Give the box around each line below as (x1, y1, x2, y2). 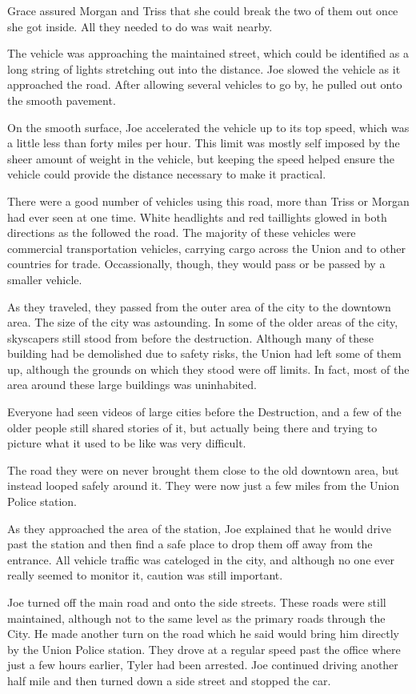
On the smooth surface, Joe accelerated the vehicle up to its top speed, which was (7, 118, 410, 135)
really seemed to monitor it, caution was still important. (7, 567, 283, 584)
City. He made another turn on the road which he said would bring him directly (7, 625, 399, 642)
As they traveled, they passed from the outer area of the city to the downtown (7, 298, 391, 315)
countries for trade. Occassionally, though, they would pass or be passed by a (7, 255, 386, 272)
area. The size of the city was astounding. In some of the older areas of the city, (7, 314, 398, 331)
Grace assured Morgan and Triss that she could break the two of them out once (7, 2, 398, 18)
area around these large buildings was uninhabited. (7, 376, 257, 393)
